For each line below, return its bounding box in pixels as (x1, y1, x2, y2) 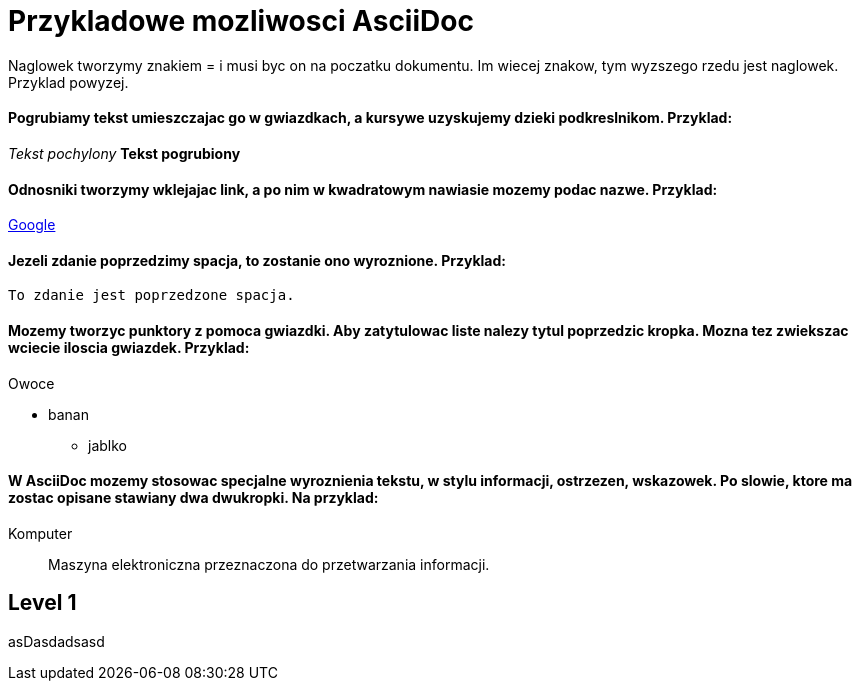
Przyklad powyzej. (8, 73, 129, 91)
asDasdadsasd (8, 632, 105, 650)
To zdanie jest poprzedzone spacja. (8, 287, 295, 304)
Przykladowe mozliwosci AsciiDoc (8, 4, 474, 38)
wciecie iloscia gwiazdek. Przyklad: (8, 339, 250, 357)
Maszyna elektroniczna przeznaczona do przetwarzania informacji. (48, 555, 490, 573)
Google (8, 216, 56, 234)
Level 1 (8, 590, 77, 616)
